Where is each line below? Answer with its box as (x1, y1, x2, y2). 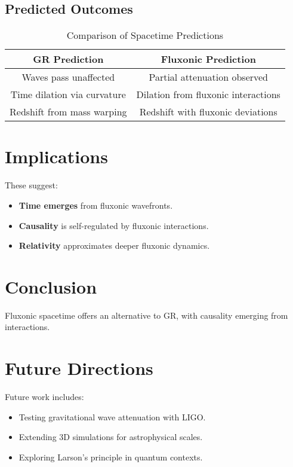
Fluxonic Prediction (161, 52, 256, 66)
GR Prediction (33, 52, 104, 66)
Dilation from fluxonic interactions (136, 87, 280, 102)
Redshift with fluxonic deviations (139, 105, 277, 119)
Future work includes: (5, 390, 84, 403)
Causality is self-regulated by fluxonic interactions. (18, 219, 209, 231)
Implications (5, 144, 108, 169)
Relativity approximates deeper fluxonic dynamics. (18, 239, 210, 252)
